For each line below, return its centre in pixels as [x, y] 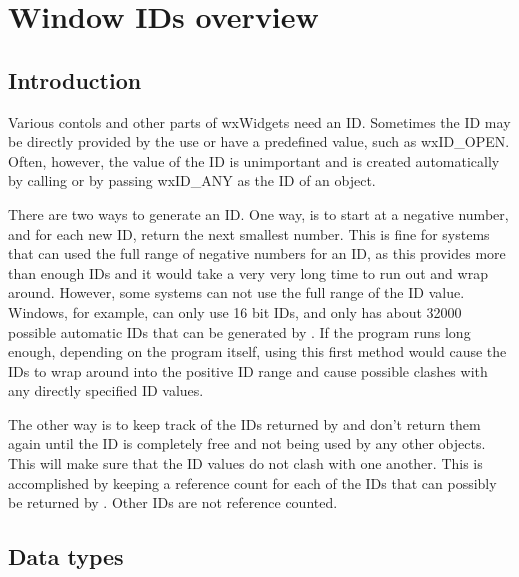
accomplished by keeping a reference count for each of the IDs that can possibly [252, 482]
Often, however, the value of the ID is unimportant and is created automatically [254, 160]
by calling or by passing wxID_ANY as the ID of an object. [192, 180]
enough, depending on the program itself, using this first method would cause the [257, 351]
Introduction [75, 79]
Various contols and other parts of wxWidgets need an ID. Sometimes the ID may [259, 121]
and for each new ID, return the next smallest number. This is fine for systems [249, 233]
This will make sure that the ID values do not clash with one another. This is [245, 463]
